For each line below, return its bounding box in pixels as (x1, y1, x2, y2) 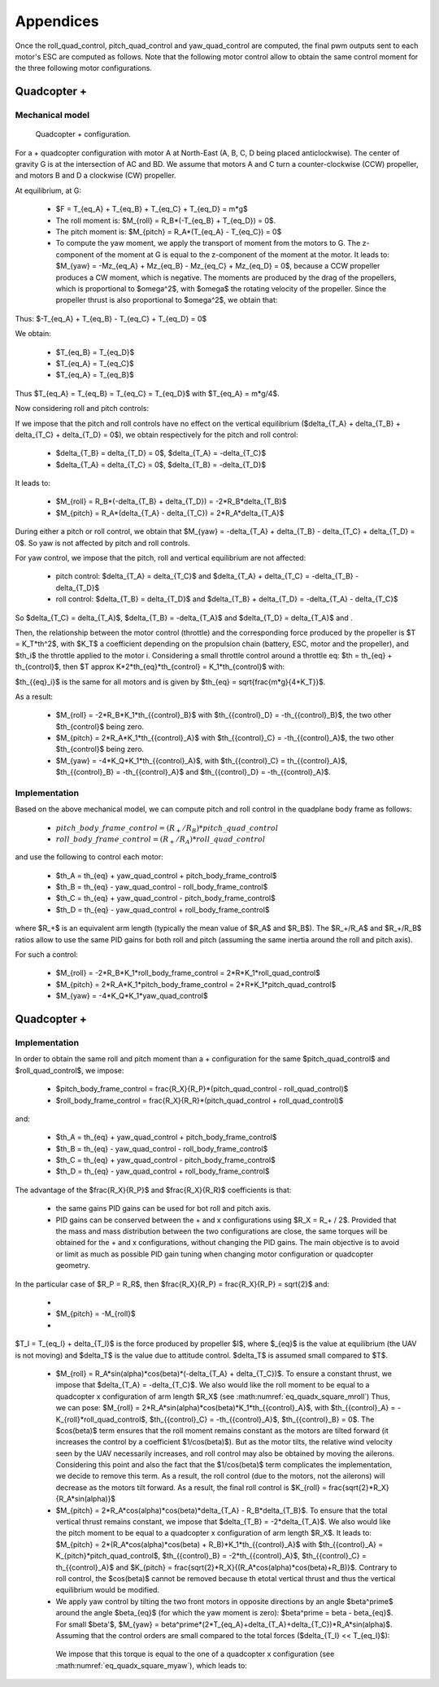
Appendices (15, 12, 99, 30)
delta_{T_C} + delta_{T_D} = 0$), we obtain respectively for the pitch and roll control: (15, 430, 298, 439)
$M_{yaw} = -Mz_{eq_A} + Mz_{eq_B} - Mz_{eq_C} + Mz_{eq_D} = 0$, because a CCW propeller (55, 261, 380, 271)
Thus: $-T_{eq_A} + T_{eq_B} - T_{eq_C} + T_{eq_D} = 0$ (15, 313, 207, 323)
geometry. (55, 1261, 90, 1270)
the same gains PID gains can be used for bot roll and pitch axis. (55, 1204, 272, 1213)
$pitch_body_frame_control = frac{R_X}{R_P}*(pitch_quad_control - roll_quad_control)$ (55, 1084, 349, 1094)
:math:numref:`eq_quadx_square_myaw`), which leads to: (55, 1660, 247, 1670)
